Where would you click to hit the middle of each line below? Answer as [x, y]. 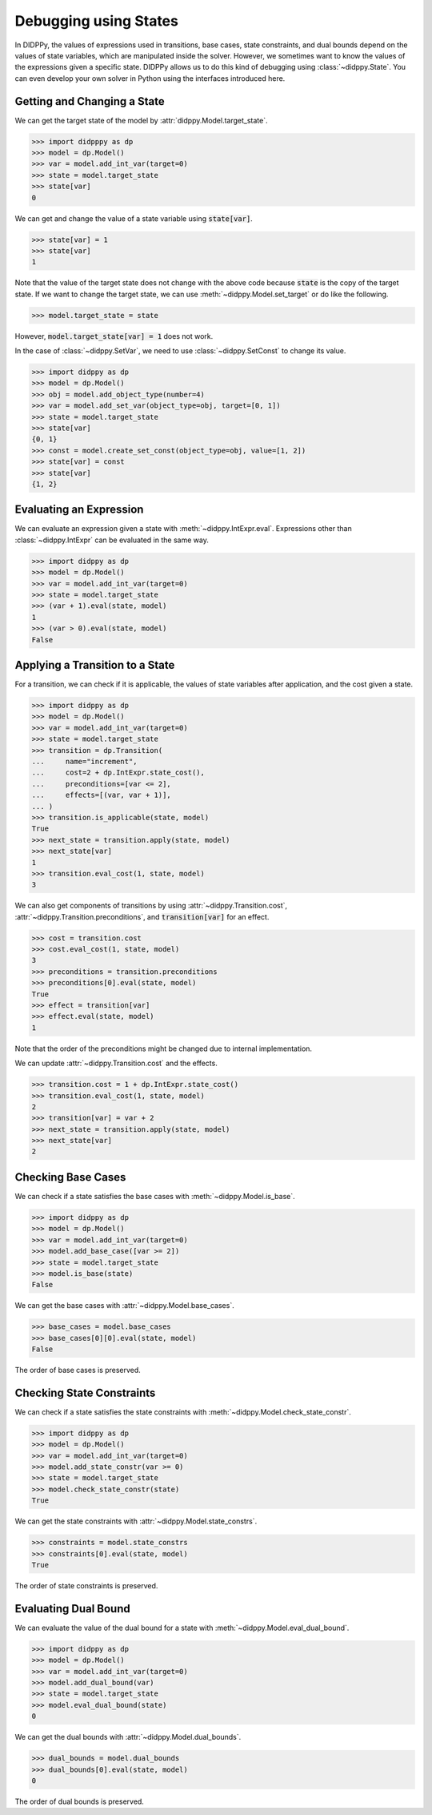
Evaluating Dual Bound [73, 1609]
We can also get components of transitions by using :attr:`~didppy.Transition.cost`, [151, 906]
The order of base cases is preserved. [78, 1370]
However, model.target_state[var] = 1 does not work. [114, 336]
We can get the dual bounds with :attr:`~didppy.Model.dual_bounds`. [128, 1737]
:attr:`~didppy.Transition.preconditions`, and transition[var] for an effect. [142, 916]
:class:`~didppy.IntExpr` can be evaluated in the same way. [112, 540]
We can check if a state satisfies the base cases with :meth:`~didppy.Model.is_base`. [155, 1196]
